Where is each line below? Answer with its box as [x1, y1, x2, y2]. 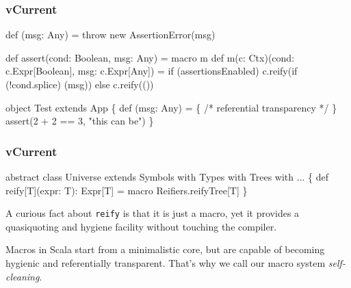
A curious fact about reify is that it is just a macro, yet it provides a [5, 206, 300, 220]
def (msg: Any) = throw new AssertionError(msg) [5, 27, 216, 42]
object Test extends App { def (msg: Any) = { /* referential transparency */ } [5, 100, 337, 114]
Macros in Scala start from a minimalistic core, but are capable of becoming [5, 242, 325, 257]
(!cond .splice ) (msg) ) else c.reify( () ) [5, 77, 154, 91]
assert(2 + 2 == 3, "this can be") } [5, 114, 154, 128]
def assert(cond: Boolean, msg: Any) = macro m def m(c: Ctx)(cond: [5, 50, 295, 64]
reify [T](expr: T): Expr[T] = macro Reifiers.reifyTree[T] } [5, 183, 248, 197]
